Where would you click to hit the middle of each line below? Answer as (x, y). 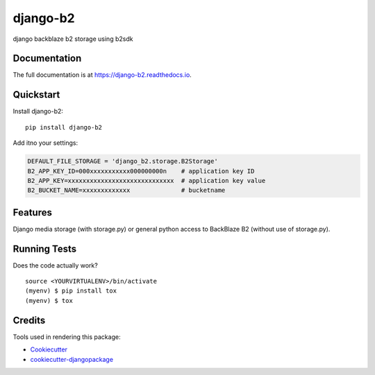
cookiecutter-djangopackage (72, 359)
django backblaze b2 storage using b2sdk (73, 39)
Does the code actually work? (56, 265)
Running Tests (44, 248)
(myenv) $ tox (49, 300)
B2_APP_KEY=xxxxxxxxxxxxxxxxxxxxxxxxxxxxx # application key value (147, 181)
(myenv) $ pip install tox (71, 291)
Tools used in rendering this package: (67, 337)
